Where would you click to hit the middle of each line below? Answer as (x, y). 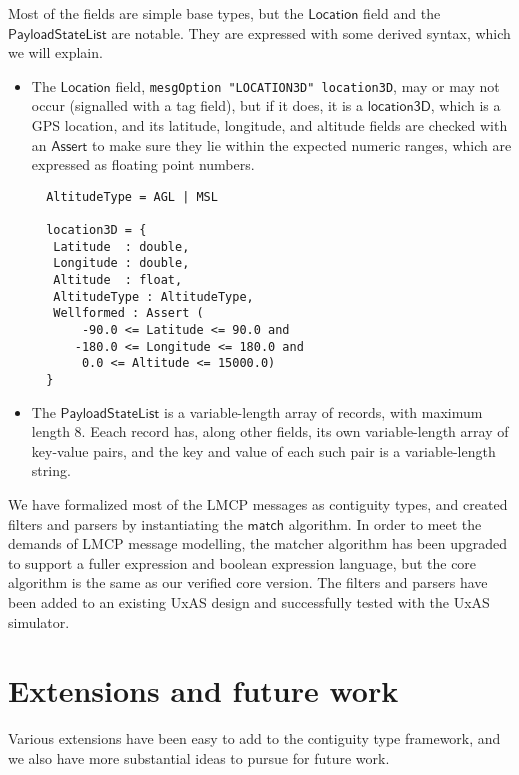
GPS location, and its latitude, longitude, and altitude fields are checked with (269, 125)
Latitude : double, (121, 246)
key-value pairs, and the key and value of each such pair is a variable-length (263, 450)
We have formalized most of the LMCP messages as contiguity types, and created (258, 504)
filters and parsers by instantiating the (125, 523)
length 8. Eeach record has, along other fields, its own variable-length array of (270, 431)
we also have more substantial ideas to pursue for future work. (199, 757)
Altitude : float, (118, 280)
